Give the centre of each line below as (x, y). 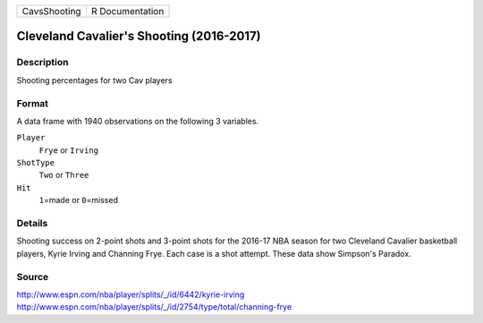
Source (33, 276)
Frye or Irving (68, 150)
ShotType (36, 163)
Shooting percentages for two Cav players (95, 80)
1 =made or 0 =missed (78, 200)
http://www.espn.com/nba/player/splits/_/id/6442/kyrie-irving (131, 294)
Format (33, 103)
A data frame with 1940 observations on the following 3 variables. (138, 121)
